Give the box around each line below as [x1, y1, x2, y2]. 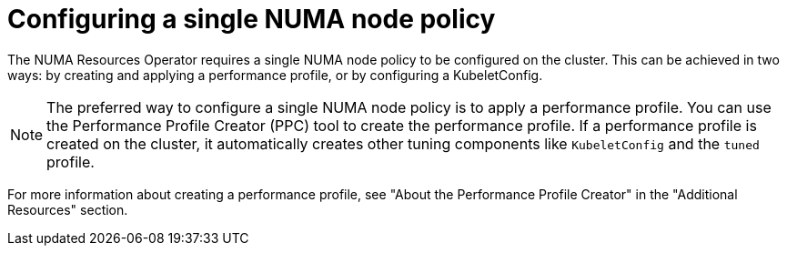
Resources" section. [7, 201, 128, 218]
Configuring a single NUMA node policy [7, 4, 496, 35]
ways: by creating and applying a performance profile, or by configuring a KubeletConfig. [7, 66, 543, 83]
